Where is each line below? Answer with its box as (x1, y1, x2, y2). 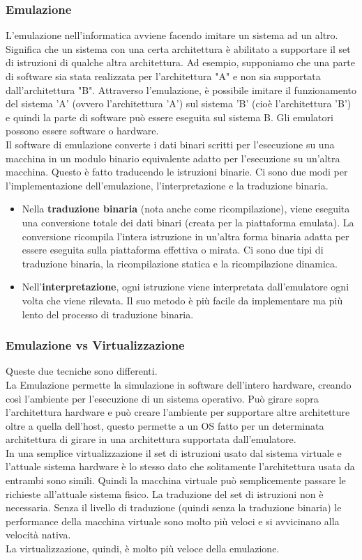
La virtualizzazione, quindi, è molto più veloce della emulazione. (6, 541, 280, 556)
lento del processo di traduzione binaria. (22, 306, 194, 321)
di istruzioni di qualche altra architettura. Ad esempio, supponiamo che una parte (6, 55, 355, 70)
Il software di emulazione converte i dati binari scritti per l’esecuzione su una (6, 137, 335, 151)
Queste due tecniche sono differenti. (6, 364, 158, 378)
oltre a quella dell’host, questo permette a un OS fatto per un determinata (6, 418, 324, 433)
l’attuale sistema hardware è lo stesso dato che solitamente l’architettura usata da (6, 459, 355, 474)
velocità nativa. (6, 527, 71, 542)
